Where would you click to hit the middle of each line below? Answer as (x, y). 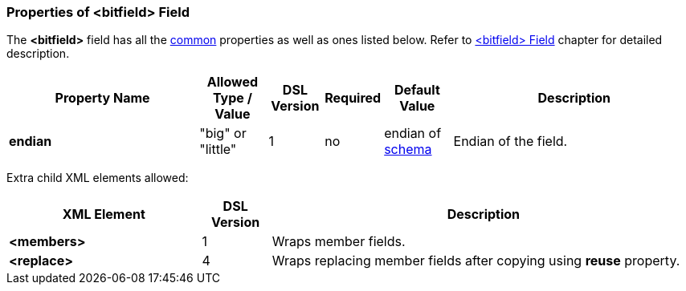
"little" (218, 150)
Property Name (102, 98)
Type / (232, 98)
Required (353, 98)
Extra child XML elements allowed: (98, 178)
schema (408, 150)
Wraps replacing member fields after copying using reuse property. (476, 261)
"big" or (223, 133)
